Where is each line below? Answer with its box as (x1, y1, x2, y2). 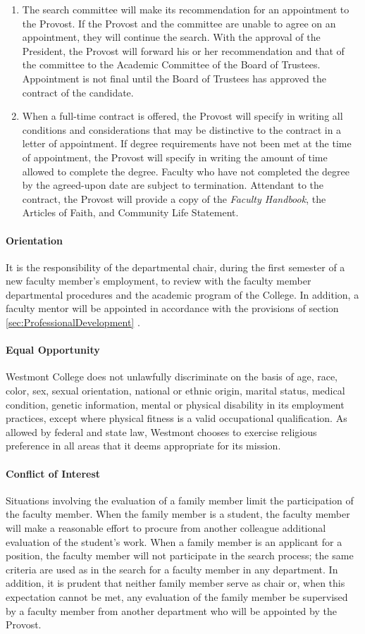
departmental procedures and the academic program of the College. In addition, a (6, 287, 359, 302)
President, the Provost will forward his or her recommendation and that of (22, 43, 345, 58)
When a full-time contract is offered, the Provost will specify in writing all (22, 108, 343, 123)
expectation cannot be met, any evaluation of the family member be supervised (6, 589, 348, 604)
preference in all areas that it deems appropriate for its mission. (6, 438, 281, 453)
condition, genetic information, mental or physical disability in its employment (6, 397, 345, 411)
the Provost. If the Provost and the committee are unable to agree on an (22, 15, 336, 30)
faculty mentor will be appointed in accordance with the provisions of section (6, 301, 339, 316)
